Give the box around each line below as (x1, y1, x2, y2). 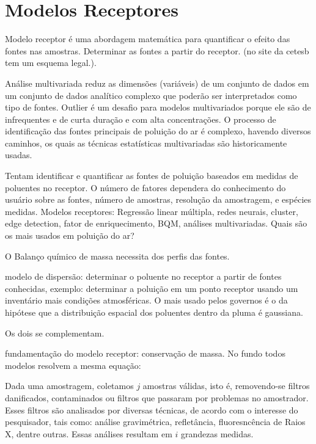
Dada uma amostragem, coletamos (5, 379, 134, 392)
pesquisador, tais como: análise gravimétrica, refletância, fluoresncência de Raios (5, 415, 306, 428)
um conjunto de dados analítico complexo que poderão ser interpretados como (5, 89, 297, 101)
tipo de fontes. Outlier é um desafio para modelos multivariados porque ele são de (5, 101, 311, 114)
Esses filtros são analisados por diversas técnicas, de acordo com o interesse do (5, 403, 298, 416)
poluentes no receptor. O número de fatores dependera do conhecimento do (5, 181, 286, 194)
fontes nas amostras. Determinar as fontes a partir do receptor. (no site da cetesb (5, 44, 309, 57)
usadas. (5, 148, 32, 161)
